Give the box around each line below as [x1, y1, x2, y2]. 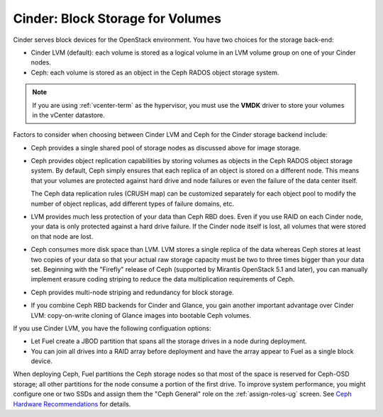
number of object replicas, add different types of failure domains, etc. [30, 199, 234, 208]
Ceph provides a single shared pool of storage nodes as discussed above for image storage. [30, 143, 301, 152]
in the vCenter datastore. [32, 111, 106, 119]
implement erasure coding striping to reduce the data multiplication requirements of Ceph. [30, 275, 295, 284]
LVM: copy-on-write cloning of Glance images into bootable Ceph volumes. [30, 311, 252, 319]
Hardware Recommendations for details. [13, 399, 131, 408]
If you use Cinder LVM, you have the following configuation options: [13, 323, 212, 333]
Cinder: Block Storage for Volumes [13, 11, 221, 26]
